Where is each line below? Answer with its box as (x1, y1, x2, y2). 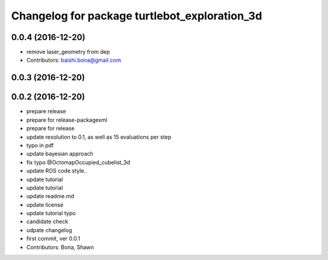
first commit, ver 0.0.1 (26, 235, 80, 242)
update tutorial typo (26, 210, 76, 217)
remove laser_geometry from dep (26, 48, 111, 56)
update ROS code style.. (26, 167, 87, 175)
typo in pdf (26, 141, 54, 148)
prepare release (26, 108, 66, 115)
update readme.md (26, 193, 74, 200)
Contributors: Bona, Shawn (26, 243, 94, 251)
